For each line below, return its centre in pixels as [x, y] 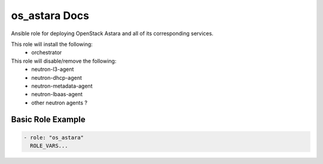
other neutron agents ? [60, 103]
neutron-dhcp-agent [57, 78]
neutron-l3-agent [53, 69]
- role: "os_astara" [54, 137]
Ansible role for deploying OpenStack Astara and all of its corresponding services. [112, 33]
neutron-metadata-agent [62, 86]
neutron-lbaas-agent [57, 94]
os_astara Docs [50, 16]
